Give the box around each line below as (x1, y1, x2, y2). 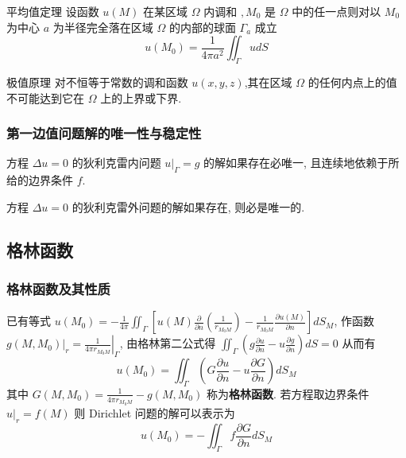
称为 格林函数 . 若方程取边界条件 (206, 385, 369, 402)
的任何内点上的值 (307, 73, 397, 90)
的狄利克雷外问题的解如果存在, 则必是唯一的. (72, 198, 305, 215)
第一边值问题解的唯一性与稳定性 (6, 123, 202, 143)
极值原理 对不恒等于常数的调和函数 (6, 73, 188, 90)
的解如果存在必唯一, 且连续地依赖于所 (203, 154, 400, 171)
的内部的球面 (168, 18, 236, 35)
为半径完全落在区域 (52, 18, 153, 35)
